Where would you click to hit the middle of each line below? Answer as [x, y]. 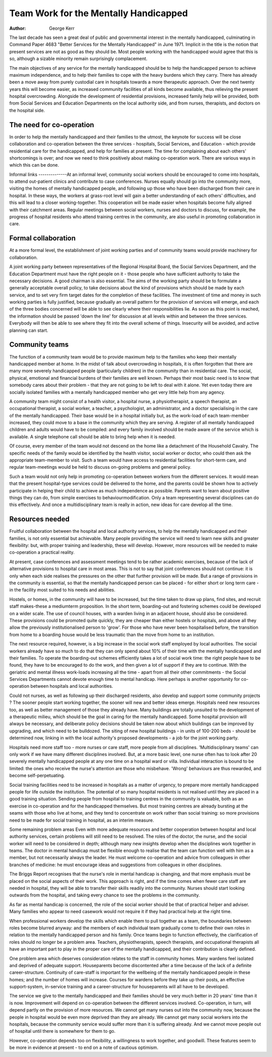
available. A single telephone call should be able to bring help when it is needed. [93, 436]
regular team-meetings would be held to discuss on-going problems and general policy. [100, 467]
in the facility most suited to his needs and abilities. [62, 590]
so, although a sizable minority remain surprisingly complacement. [78, 59]
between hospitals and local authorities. [72, 686]
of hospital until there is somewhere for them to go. [62, 1031]
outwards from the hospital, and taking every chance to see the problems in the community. [105, 895]
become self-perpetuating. [37, 776]
